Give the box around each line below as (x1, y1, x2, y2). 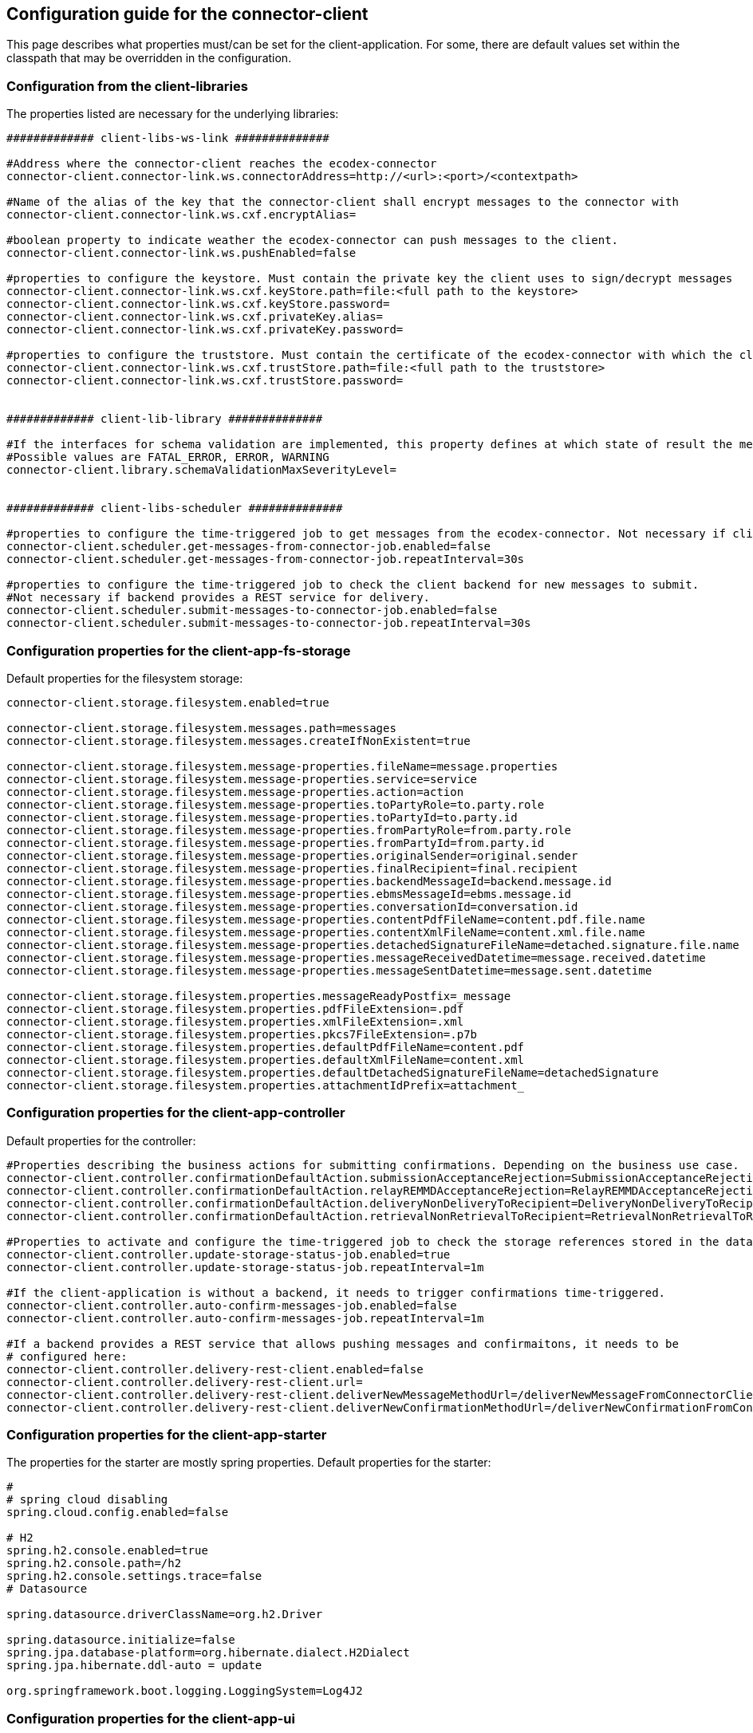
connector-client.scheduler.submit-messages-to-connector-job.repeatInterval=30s (6, 616, 531, 630)
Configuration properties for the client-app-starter (6, 1427, 327, 1444)
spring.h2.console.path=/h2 (6, 1557, 182, 1570)
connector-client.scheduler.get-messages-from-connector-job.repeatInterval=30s (6, 553, 525, 566)
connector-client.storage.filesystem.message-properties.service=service (6, 772, 478, 786)
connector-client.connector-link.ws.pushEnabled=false (6, 246, 357, 260)
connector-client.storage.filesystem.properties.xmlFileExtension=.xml (6, 1014, 464, 1028)
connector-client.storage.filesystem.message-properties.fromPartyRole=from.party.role (6, 823, 572, 837)
